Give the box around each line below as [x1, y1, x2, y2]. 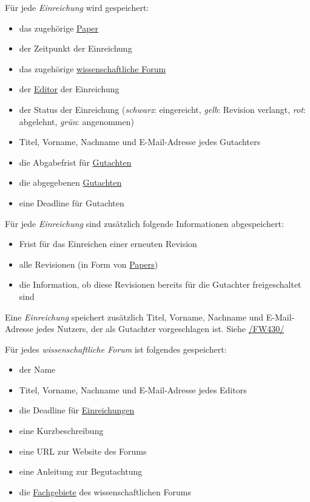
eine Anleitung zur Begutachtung [19, 465, 143, 478]
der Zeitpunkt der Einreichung [19, 42, 132, 55]
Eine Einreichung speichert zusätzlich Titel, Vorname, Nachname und [5, 310, 264, 323]
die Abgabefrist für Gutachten [19, 155, 132, 168]
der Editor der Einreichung [19, 83, 120, 95]
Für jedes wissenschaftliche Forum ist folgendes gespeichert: [5, 342, 227, 355]
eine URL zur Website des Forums [19, 444, 147, 457]
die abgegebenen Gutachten [19, 176, 122, 189]
